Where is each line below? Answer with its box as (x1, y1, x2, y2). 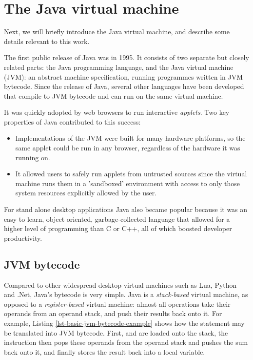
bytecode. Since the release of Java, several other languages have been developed (4, 81, 244, 91)
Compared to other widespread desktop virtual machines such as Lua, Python (4, 279, 237, 290)
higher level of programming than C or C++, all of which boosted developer (4, 223, 232, 233)
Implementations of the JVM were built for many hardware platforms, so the (15, 133, 246, 143)
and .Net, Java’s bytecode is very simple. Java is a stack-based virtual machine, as (4, 289, 248, 299)
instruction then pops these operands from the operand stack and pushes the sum (4, 337, 248, 347)
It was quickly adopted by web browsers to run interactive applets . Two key (4, 107, 230, 117)
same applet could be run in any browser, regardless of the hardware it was (15, 143, 240, 153)
